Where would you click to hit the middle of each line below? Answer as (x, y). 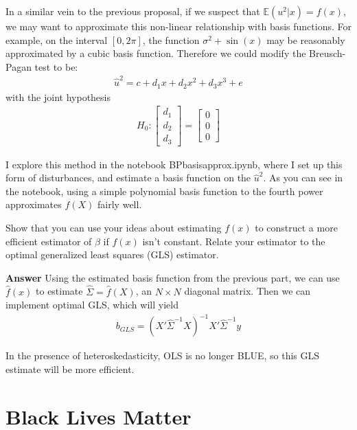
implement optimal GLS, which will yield (92, 305)
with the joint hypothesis (58, 97)
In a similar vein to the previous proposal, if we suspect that (133, 11)
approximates (34, 204)
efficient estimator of (49, 241)
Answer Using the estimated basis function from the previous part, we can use (173, 277)
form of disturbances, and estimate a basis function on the (128, 178)
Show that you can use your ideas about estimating (114, 228)
